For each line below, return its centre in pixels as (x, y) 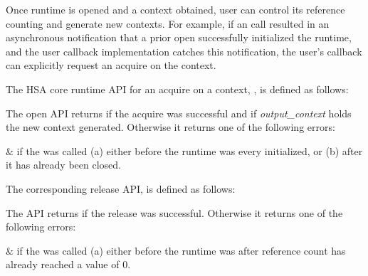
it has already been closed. (63, 165)
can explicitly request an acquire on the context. (111, 65)
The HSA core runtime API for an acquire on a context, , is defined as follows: (177, 89)
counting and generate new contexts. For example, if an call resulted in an (168, 23)
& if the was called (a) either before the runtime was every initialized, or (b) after (184, 150)
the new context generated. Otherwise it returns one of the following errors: (170, 127)
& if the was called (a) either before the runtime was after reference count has (176, 250)
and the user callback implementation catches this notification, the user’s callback (184, 51)
